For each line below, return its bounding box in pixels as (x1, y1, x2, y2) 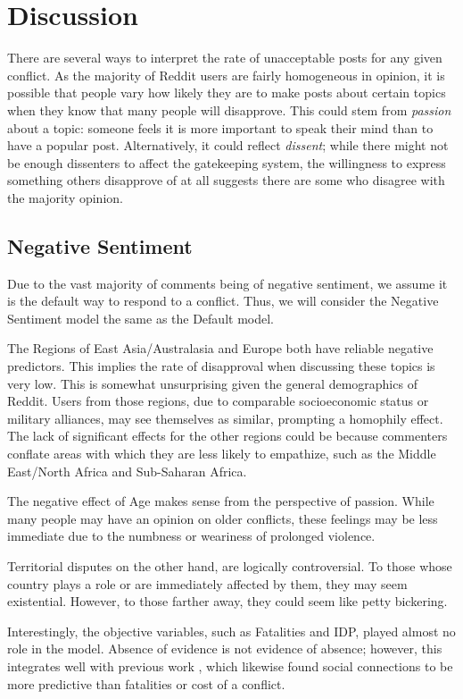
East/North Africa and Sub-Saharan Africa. (7, 461, 247, 480)
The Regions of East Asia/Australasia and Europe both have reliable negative (7, 339, 434, 358)
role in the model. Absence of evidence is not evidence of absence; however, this (7, 639, 442, 658)
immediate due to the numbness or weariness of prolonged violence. (7, 526, 376, 545)
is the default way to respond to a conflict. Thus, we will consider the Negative (7, 291, 439, 310)
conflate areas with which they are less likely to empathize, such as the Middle (7, 444, 436, 463)
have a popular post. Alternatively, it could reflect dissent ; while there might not (7, 136, 449, 155)
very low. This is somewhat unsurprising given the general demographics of (7, 374, 418, 392)
